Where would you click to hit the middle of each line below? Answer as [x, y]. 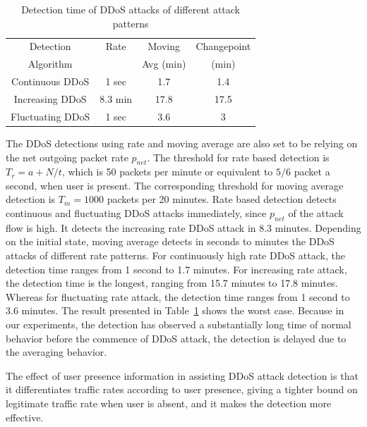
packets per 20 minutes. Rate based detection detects [222, 199]
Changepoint [223, 46]
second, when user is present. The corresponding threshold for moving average [175, 185]
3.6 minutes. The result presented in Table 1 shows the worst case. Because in [175, 310]
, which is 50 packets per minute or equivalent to [167, 172]
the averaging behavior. [56, 352]
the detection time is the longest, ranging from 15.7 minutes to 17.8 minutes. [172, 283]
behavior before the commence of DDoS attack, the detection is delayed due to [176, 338]
